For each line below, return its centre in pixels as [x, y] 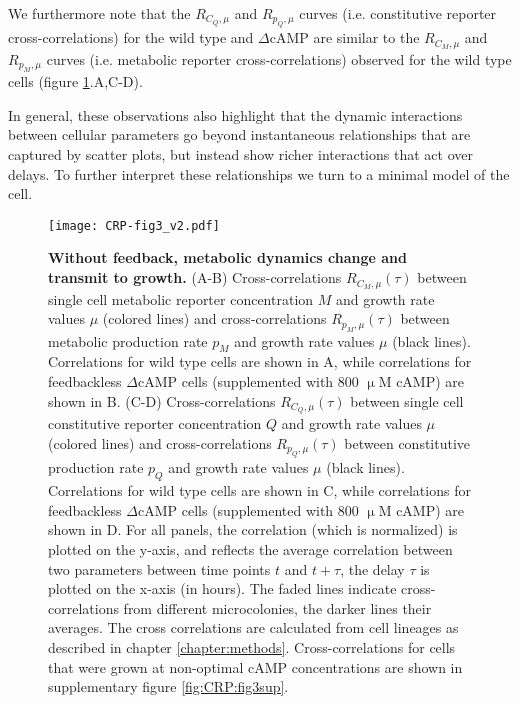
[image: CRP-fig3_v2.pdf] [134, 225]
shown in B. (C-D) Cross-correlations [162, 400]
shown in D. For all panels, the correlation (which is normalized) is [253, 529]
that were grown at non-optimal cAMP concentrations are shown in [255, 666]
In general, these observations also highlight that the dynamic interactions [235, 114]
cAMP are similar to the [344, 37]
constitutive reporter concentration [155, 423]
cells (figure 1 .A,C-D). [75, 81]
